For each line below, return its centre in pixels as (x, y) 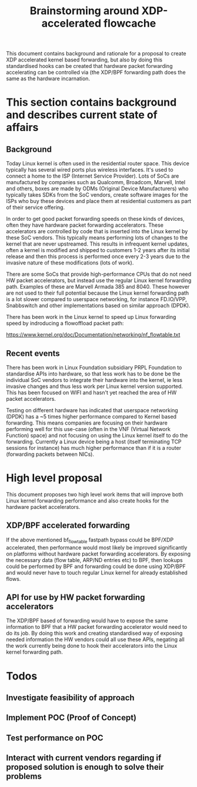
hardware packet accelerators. (43, 507)
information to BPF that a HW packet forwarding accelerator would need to (97, 627)
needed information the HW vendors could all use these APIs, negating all (95, 639)
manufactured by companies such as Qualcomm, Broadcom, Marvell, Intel (96, 182)
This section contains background (91, 102)
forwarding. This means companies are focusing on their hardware (87, 423)
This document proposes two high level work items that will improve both (95, 494)
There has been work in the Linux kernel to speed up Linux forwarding (91, 317)
